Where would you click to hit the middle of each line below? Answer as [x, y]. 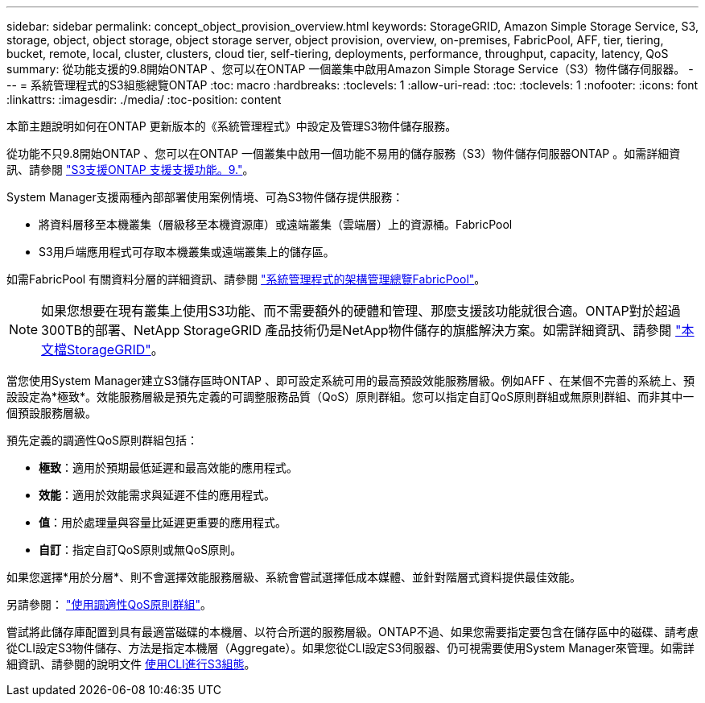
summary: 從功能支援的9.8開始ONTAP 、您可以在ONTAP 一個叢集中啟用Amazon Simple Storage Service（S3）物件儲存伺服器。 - [350, 69]
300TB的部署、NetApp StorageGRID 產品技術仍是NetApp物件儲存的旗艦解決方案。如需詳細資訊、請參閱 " [361, 330]
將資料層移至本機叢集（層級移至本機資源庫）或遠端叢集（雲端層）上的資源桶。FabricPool [276, 224]
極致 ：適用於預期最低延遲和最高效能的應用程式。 [168, 467]
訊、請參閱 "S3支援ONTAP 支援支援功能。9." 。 [130, 170]
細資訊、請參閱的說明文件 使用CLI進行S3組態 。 [131, 664]
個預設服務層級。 [52, 413]
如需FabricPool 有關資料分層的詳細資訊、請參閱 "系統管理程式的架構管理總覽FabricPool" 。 [246, 279]
